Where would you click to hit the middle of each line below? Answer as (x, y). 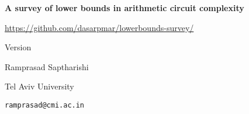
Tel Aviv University (39, 86)
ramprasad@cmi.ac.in (45, 105)
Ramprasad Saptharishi (47, 66)
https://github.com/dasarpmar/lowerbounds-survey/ (99, 27)
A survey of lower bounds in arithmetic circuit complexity (124, 8)
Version (18, 47)
